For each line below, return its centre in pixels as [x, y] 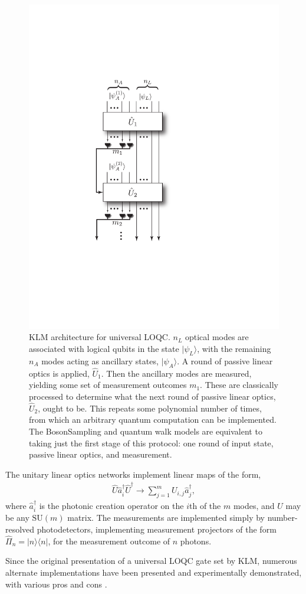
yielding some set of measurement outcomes [108, 385]
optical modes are [217, 337]
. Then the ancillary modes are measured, [176, 373]
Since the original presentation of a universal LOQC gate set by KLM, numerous [151, 561]
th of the [205, 505]
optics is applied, [59, 373]
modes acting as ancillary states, [100, 360]
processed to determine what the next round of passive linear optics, [152, 396]
